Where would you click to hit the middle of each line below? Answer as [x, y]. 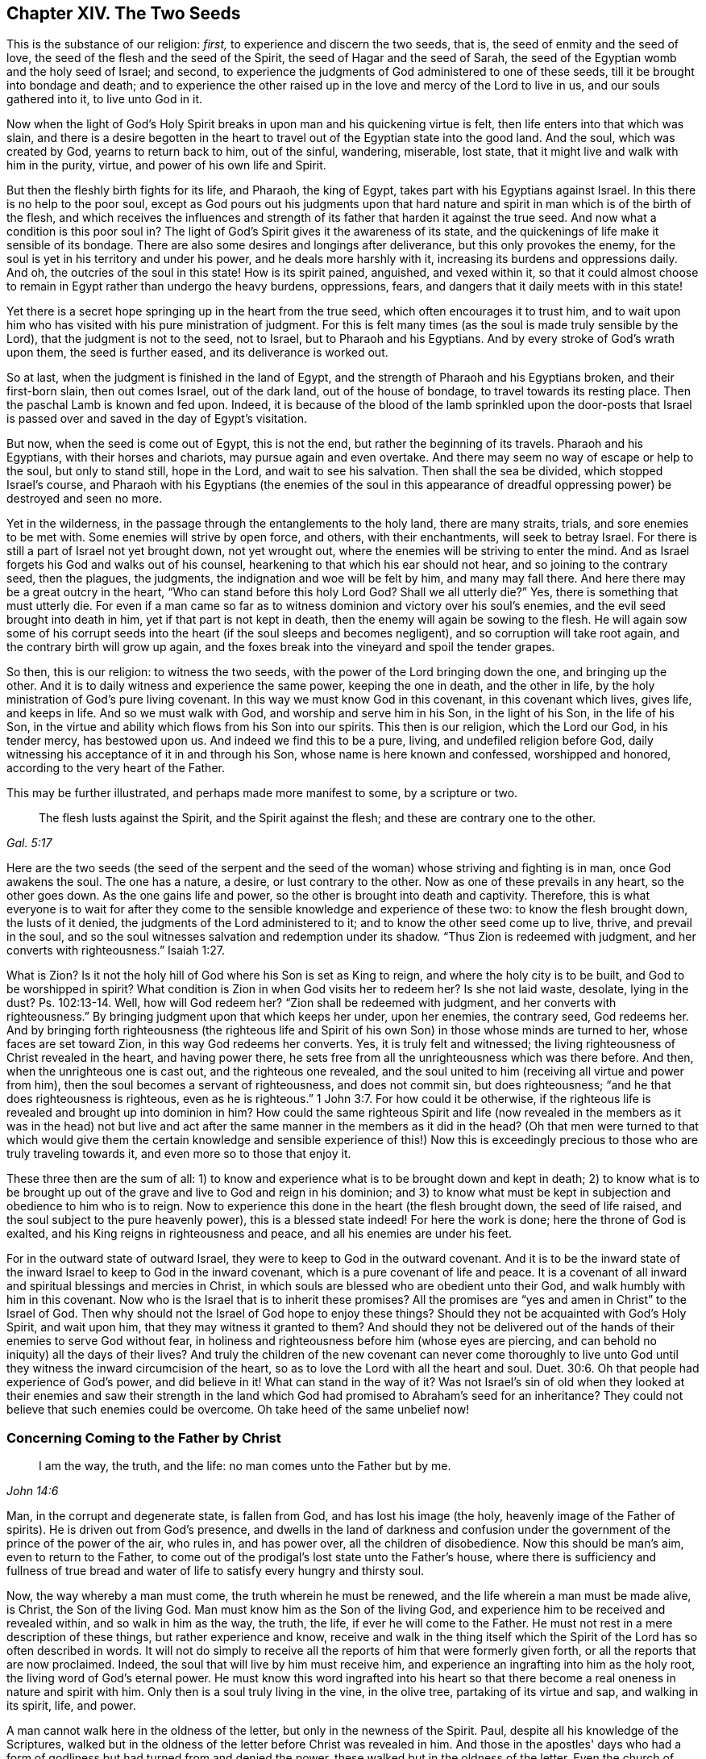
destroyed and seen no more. [85, 499]
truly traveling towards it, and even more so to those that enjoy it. [179, 1154]
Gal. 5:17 [29, 843]
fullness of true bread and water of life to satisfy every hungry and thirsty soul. [216, 1571]
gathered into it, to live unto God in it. [105, 99]
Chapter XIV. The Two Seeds [124, 13]
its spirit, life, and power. [71, 1706]
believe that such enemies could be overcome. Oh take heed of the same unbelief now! [238, 1410]
